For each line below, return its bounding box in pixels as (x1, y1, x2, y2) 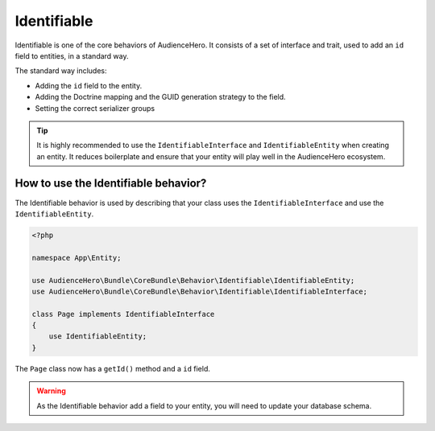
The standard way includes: (14, 66, 107, 76)
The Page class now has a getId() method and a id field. (14, 363, 211, 373)
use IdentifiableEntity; (48, 332, 147, 341)
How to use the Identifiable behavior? (14, 177, 207, 191)
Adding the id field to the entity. (35, 80, 143, 90)
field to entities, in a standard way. (14, 51, 129, 60)
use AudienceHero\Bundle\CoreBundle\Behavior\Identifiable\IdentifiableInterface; (31, 286, 368, 296)
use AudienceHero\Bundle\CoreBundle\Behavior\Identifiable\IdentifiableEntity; (31, 276, 355, 285)
